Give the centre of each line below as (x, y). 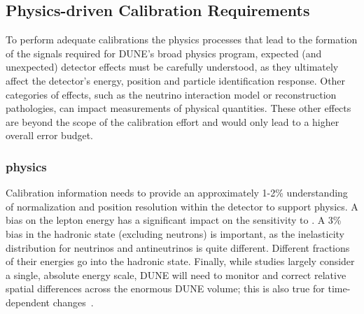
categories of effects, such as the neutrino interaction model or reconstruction (171, 94)
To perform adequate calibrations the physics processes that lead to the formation (182, 40)
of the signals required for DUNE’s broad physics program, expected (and (164, 53)
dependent (28, 302)
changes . (73, 302)
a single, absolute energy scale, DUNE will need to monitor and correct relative (176, 274)
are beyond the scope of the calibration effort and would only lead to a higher (173, 121)
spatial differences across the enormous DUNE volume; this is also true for (165, 288)
